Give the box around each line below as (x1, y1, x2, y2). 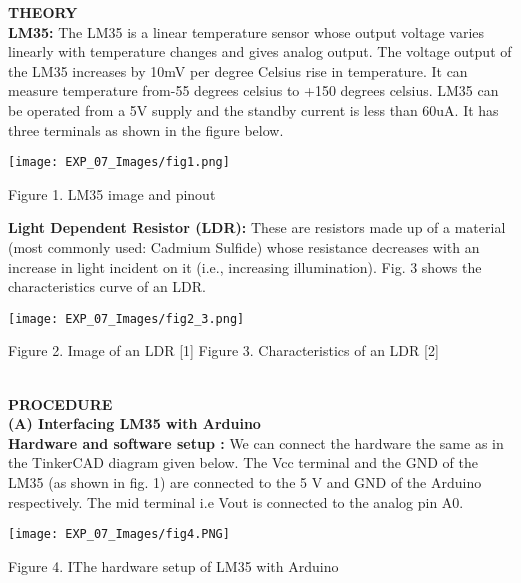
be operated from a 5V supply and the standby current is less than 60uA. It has (8, 99, 499, 120)
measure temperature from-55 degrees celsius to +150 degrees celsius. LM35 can (8, 80, 499, 101)
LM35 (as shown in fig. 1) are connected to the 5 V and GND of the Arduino (8, 472, 482, 492)
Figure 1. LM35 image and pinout (8, 183, 216, 204)
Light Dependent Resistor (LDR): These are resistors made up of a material (8, 217, 506, 238)
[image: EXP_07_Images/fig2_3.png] (8, 311, 245, 326)
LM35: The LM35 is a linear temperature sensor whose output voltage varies (8, 21, 485, 42)
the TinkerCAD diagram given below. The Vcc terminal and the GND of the (8, 452, 478, 473)
